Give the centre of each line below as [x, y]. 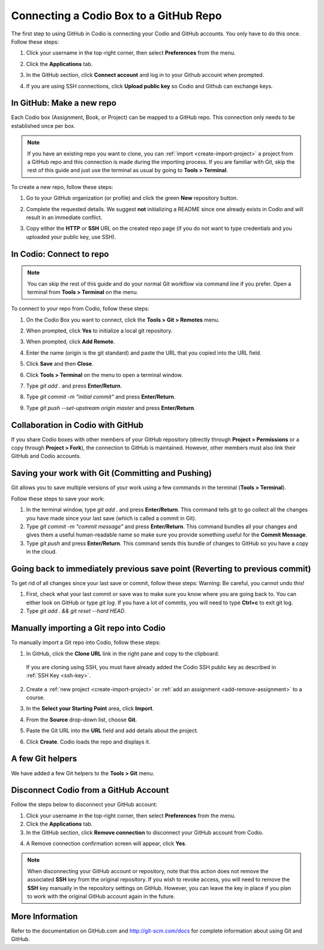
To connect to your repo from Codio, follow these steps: [80, 308]
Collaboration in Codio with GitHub [77, 425]
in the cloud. [41, 552]
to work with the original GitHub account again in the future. [101, 896]
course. [35, 698]
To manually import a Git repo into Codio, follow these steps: [86, 643]
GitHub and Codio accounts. [46, 456]
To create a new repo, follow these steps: [62, 187]
